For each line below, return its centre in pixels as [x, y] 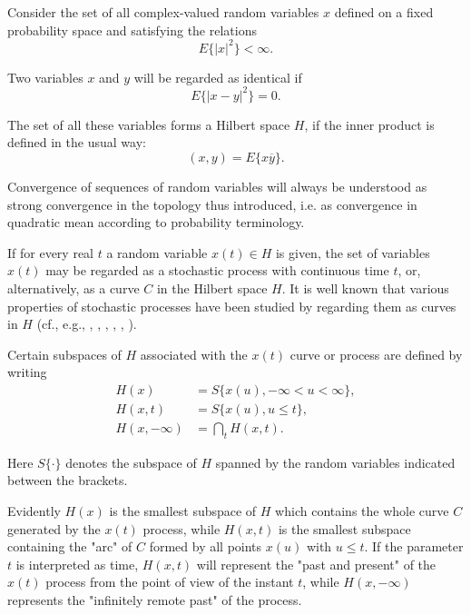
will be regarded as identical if [218, 77]
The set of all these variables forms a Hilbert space [149, 124]
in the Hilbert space [212, 288]
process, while [182, 528]
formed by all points [206, 546]
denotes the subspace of [131, 462]
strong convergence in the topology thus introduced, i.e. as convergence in [212, 204]
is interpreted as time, [77, 564]
